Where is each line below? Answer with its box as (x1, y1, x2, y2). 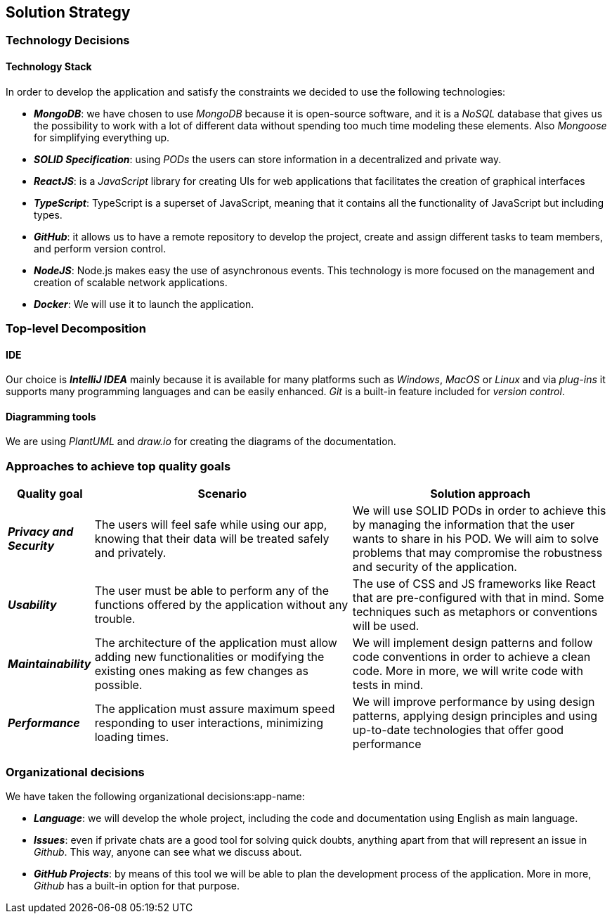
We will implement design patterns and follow (352, 636, 593, 650)
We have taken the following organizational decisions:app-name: (6, 790, 305, 802)
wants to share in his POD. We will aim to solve (352, 532, 599, 546)
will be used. (352, 619, 419, 634)
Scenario (197, 487, 247, 501)
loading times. (94, 730, 169, 745)
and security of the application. (352, 560, 517, 574)
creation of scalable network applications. (34, 276, 228, 288)
